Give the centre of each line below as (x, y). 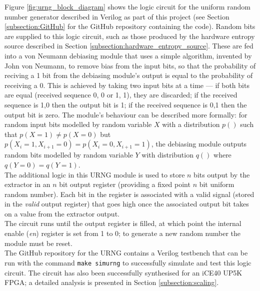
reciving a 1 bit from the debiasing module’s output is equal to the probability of (129, 75)
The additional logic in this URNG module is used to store (95, 174)
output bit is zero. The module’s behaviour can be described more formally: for (126, 114)
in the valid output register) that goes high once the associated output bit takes (127, 204)
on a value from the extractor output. (62, 213)
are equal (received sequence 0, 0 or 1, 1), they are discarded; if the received (121, 95)
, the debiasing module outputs (199, 144)
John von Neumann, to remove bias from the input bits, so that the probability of (130, 65)
